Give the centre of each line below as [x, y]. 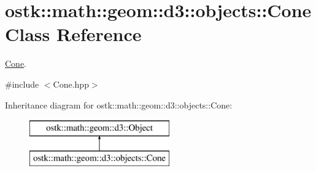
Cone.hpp [71, 84]
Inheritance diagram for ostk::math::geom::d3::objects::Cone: [119, 104]
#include [22, 84]
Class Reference [73, 34]
